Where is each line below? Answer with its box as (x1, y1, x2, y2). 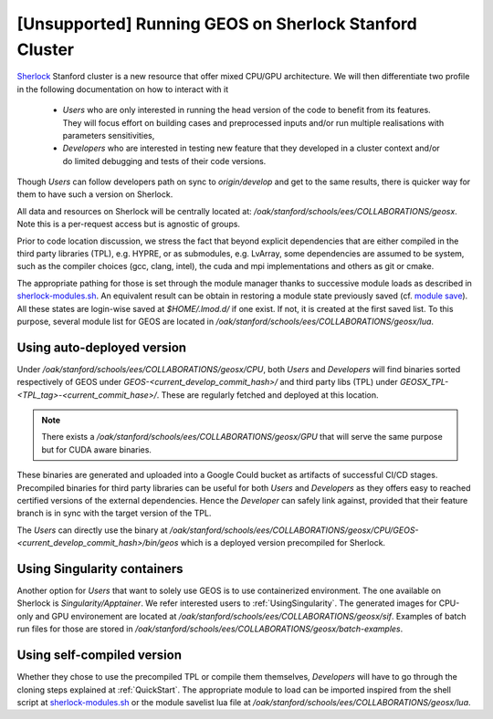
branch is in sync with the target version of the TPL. (16, 507, 212, 519)
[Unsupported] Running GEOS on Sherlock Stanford (16, 14, 417, 34)
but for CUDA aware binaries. (41, 443, 152, 455)
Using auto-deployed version (16, 339, 187, 355)
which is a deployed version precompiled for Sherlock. (180, 537, 386, 548)
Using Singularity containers (16, 561, 184, 577)
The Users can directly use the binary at (16, 525, 168, 536)
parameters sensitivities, (62, 130, 155, 141)
